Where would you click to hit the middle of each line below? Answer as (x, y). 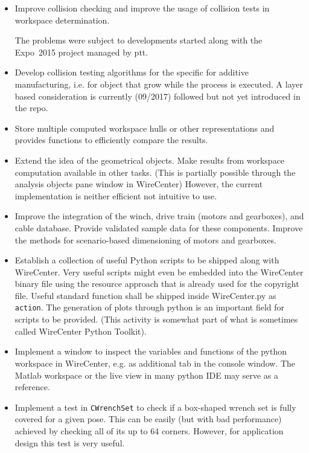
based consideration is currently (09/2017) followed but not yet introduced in (158, 96)
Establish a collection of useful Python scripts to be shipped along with (147, 260)
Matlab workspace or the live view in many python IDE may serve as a (147, 375)
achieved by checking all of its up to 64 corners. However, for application (149, 430)
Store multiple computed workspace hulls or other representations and (145, 128)
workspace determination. (62, 20)
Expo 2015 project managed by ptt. (81, 52)
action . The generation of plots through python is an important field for (150, 307)
